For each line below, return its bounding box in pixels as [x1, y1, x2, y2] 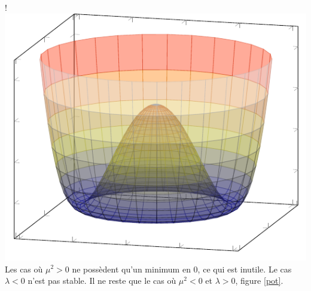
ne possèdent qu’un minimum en [72, 262, 191, 275]
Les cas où [5, 262, 43, 275]
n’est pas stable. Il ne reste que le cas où [28, 274, 176, 287]
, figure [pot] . [235, 274, 283, 287]
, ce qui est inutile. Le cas [197, 262, 292, 275]
